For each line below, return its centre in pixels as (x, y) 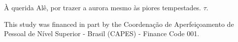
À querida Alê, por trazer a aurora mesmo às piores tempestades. (103, 7)
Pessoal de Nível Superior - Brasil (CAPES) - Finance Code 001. (102, 33)
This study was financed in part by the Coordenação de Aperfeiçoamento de (119, 24)
